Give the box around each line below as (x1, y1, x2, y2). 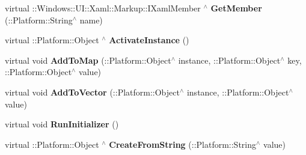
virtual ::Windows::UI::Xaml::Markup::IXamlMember (5, 2, 201, 14)
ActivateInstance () (109, 34, 189, 46)
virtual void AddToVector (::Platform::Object (5, 85, 180, 98)
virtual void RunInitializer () (5, 118, 119, 130)
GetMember (210, 2, 262, 14)
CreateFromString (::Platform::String (109, 138, 257, 150)
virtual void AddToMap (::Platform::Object (5, 53, 171, 66)
